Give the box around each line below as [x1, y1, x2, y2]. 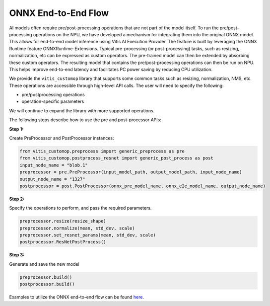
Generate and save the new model [9, 261, 79, 267]
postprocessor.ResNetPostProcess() [19, 239, 106, 245]
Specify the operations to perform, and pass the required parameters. [9, 205, 152, 211]
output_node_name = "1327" [19, 176, 85, 182]
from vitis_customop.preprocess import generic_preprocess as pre [19, 149, 185, 154]
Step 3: [9, 252, 25, 258]
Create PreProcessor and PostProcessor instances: [9, 135, 114, 141]
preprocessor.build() [19, 274, 72, 280]
